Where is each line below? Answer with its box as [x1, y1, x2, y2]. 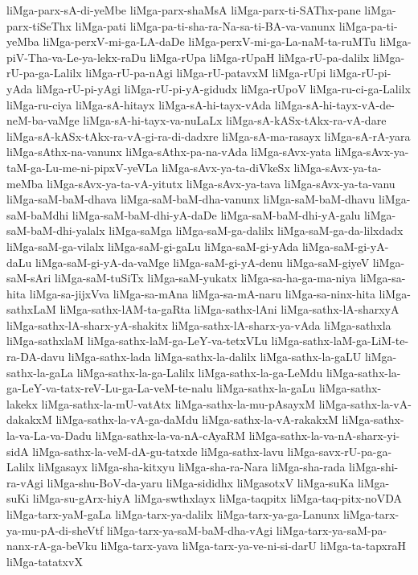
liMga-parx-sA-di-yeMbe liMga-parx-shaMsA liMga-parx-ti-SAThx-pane [6, 2, 361, 18]
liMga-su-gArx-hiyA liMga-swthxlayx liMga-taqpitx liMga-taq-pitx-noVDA [32, 490, 403, 507]
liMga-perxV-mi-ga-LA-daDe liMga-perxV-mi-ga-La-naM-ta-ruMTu [43, 33, 376, 50]
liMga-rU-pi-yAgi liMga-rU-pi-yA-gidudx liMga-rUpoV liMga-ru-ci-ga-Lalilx [35, 80, 411, 97]
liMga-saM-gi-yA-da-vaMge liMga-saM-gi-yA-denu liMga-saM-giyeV [35, 253, 370, 270]
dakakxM [6, 411, 52, 428]
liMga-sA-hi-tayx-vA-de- [274, 96, 395, 113]
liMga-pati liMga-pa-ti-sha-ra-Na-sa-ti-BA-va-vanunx [75, 17, 336, 34]
